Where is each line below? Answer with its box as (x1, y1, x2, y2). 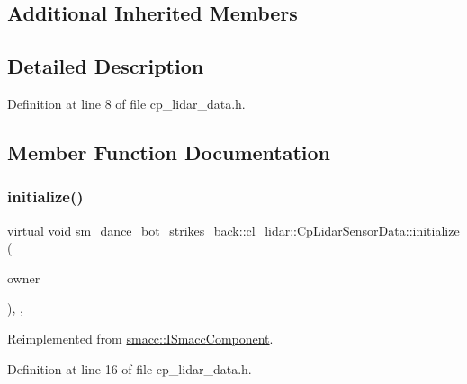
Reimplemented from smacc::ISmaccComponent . (7, 328, 274, 347)
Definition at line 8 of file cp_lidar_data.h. (7, 94, 246, 112)
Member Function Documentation (7, 138, 331, 165)
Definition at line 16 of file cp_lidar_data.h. (7, 359, 252, 378)
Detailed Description (7, 52, 204, 80)
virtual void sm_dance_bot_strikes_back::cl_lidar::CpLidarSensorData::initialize (7, 220, 460, 239)
